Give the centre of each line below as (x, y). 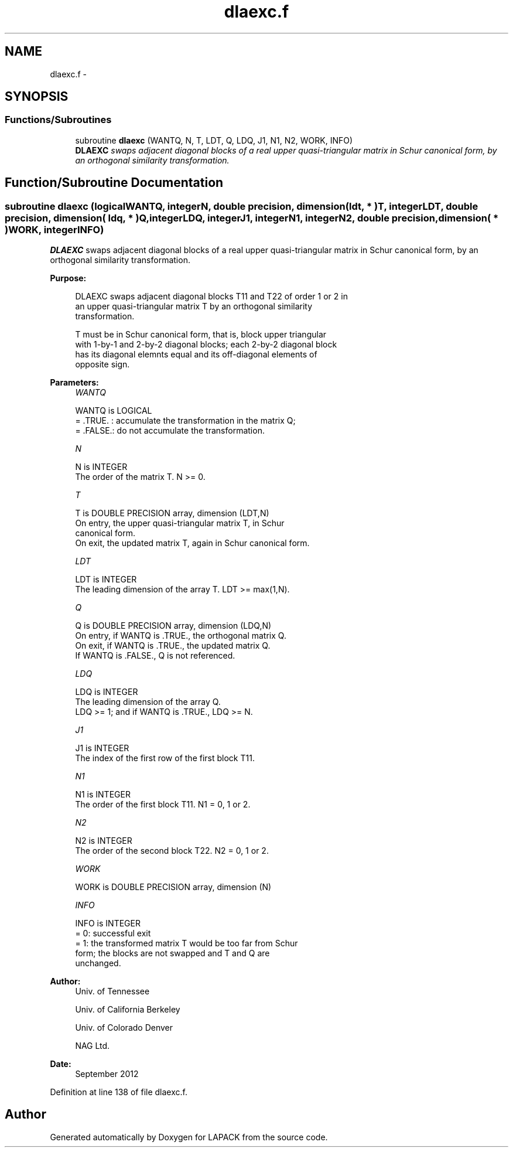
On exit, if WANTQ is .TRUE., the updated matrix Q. (173, 646)
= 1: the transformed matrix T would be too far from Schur (187, 943)
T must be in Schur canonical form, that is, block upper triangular (201, 335)
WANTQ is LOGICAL (114, 411)
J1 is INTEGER (102, 748)
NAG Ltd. (93, 1046)
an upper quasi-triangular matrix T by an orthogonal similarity (194, 306)
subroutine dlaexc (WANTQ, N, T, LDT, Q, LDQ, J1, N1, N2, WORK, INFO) (214, 140)
